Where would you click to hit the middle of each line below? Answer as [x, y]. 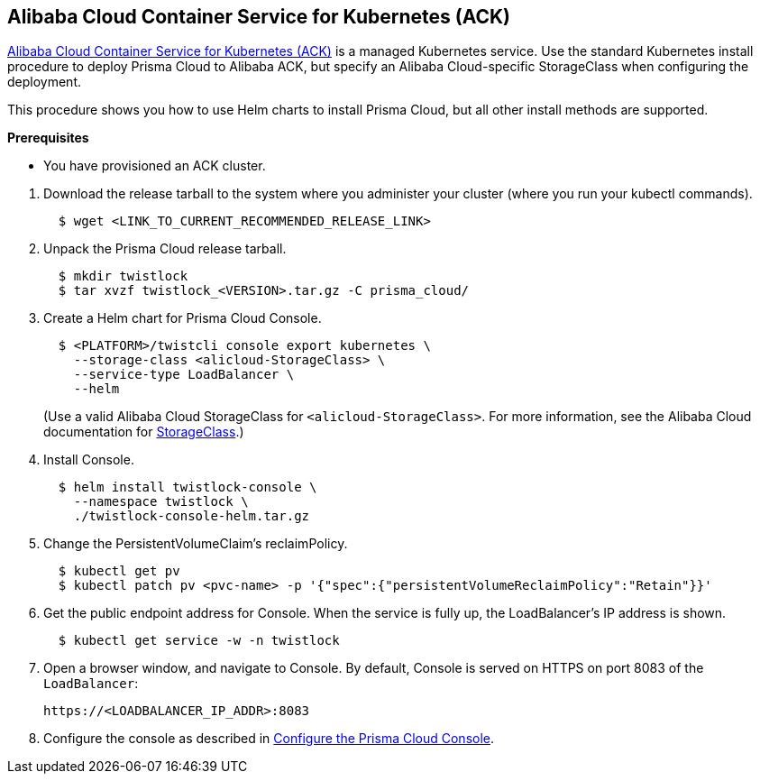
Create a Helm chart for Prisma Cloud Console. [183, 318]
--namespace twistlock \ [161, 502]
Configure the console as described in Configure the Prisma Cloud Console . [269, 739]
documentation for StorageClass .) [144, 432]
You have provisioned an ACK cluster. [155, 166]
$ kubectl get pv [119, 571]
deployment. [44, 82]
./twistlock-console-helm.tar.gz [192, 516]
